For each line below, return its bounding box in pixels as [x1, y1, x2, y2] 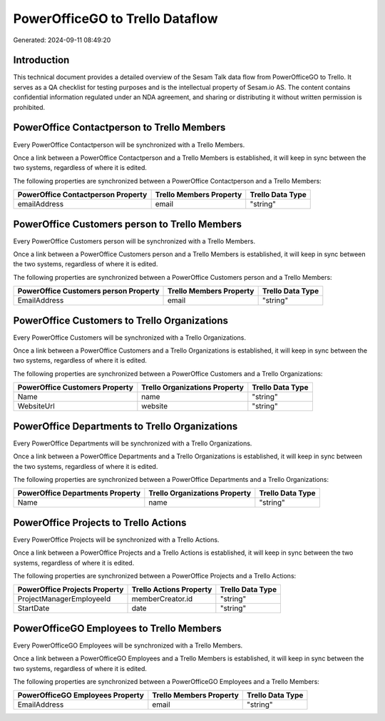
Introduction [13, 54, 70, 66]
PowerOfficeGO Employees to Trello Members [13, 622, 222, 635]
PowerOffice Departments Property [17, 488, 141, 498]
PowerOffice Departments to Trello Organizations [13, 420, 238, 432]
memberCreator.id [131, 594, 193, 604]
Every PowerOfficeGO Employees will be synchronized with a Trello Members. [13, 641, 243, 650]
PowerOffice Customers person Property [17, 286, 160, 296]
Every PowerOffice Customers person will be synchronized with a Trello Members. [13, 236, 256, 246]
